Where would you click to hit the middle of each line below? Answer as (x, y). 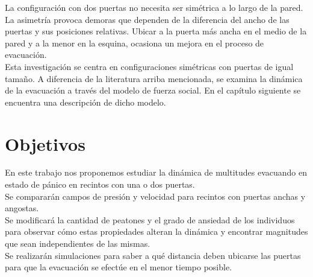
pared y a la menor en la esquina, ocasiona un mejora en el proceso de (135, 43)
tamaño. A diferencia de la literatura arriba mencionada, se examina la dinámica (154, 78)
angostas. (22, 208)
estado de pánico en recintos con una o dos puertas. (100, 184)
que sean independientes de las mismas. (78, 244)
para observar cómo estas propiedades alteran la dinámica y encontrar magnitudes (156, 231)
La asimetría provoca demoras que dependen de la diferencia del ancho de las (147, 19)
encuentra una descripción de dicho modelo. (85, 102)
